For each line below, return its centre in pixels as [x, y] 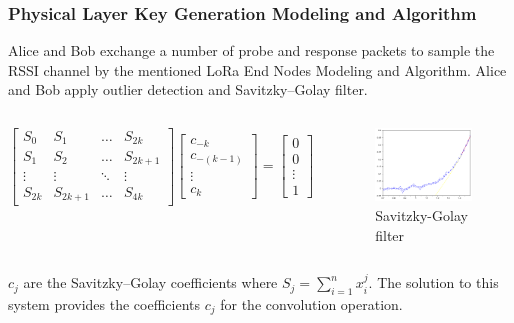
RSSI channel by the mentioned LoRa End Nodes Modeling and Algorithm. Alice [257, 69]
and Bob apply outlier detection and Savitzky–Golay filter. [188, 89]
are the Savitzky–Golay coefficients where [150, 282]
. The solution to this [433, 282]
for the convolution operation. [311, 303]
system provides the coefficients [104, 303]
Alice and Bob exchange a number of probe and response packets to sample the [251, 50]
